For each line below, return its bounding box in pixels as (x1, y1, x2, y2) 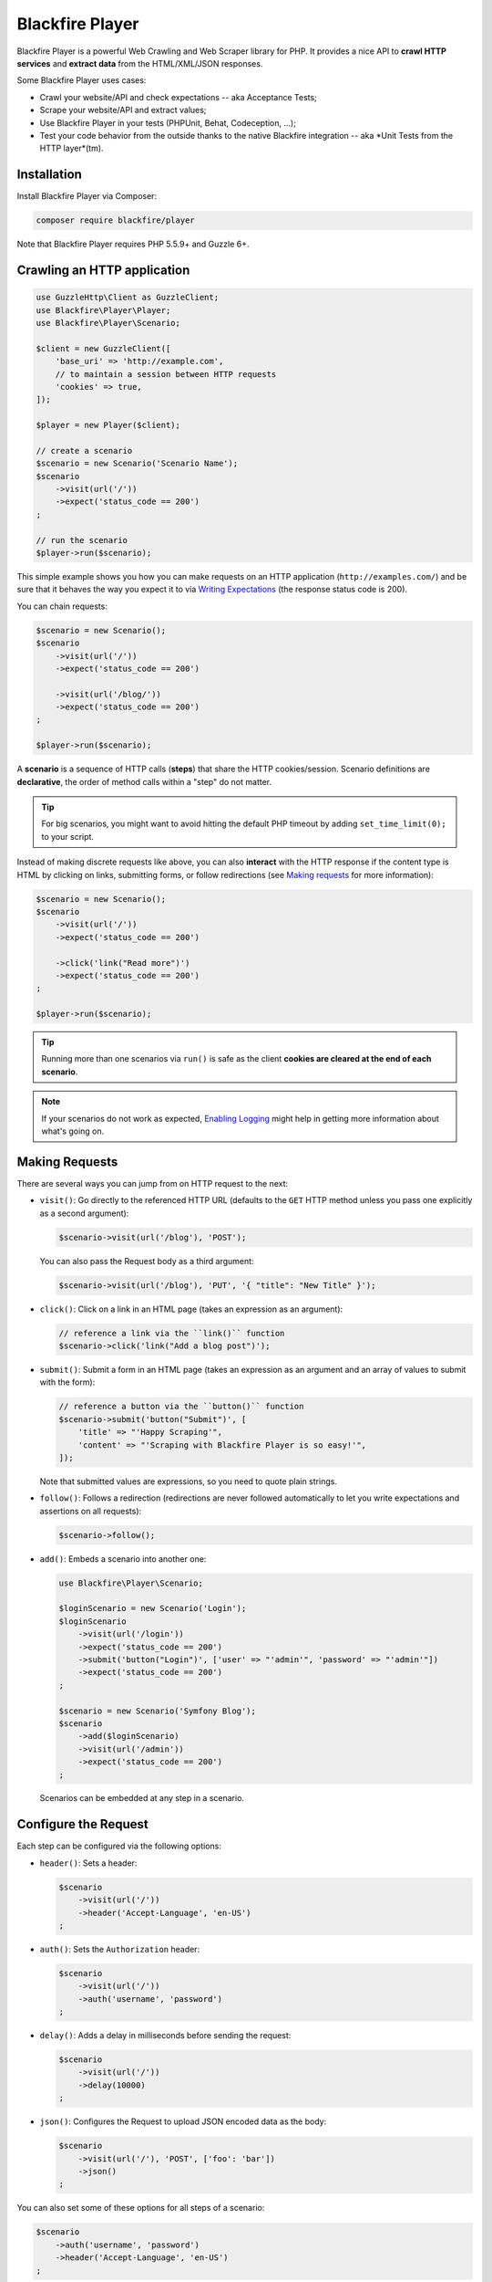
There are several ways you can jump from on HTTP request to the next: (16, 1178, 289, 1188)
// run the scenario (36, 535, 128, 545)
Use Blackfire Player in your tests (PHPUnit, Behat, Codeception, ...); (39, 117, 296, 128)
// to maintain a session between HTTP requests (55, 369, 277, 379)
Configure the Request (16, 1816, 149, 1832)
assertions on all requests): (39, 1505, 142, 1516)
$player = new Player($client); (36, 420, 181, 431)
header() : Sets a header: (39, 1858, 138, 1869)
